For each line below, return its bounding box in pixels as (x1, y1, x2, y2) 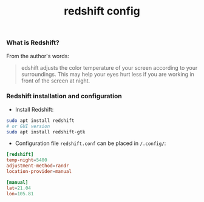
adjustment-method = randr (6, 163, 69, 169)
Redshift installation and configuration (6, 92, 123, 101)
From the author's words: (6, 52, 70, 59)
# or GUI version (6, 123, 50, 129)
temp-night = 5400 (6, 157, 47, 163)
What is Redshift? (6, 38, 59, 47)
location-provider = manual (6, 169, 72, 175)
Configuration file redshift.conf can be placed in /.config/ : (15, 140, 166, 147)
